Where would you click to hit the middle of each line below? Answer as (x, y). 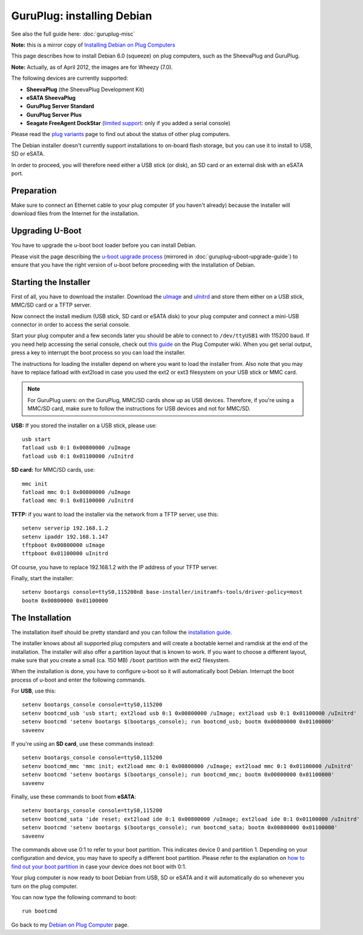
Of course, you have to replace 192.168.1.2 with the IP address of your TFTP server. (115, 567)
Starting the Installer (51, 282)
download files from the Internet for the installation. (75, 213)
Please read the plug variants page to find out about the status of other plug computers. (121, 134)
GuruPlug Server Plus (54, 114)
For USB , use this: (34, 691)
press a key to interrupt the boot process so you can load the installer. (98, 353)
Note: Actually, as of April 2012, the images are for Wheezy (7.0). (92, 67)
